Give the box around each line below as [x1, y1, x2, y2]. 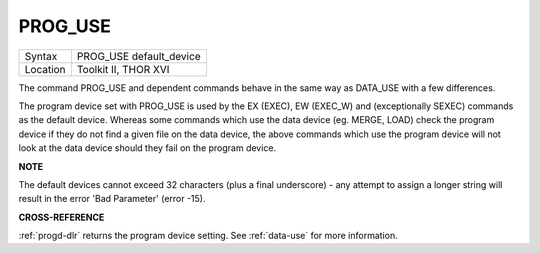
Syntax [24, 49, 58, 63]
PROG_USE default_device [76, 49, 201, 63]
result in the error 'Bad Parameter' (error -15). [18, 193, 206, 205]
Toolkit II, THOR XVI [76, 62, 170, 76]
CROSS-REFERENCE [18, 211, 105, 223]
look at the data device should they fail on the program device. [18, 142, 277, 154]
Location [24, 62, 66, 76]
